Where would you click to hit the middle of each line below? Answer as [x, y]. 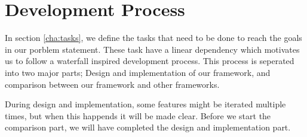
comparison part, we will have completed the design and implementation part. [148, 127]
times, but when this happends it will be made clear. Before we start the [138, 115]
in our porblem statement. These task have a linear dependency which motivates [152, 49]
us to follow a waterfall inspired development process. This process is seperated [150, 61]
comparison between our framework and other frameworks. [112, 84]
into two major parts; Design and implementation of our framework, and [138, 72]
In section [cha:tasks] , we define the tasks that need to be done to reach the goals [153, 38]
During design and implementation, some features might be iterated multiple [145, 104]
